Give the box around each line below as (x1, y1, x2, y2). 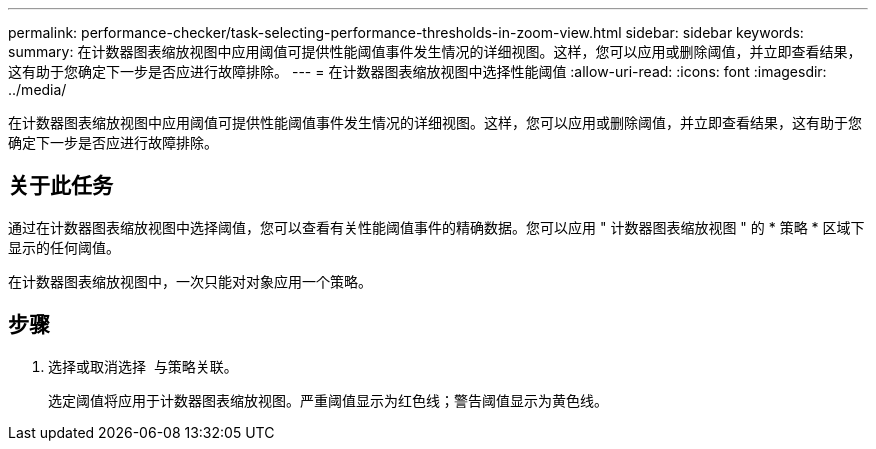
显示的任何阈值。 (8, 238, 120, 256)
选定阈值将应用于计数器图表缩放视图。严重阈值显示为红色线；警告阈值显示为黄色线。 (48, 391, 608, 409)
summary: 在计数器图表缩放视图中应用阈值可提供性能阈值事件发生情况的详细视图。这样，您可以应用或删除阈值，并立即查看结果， (8, 43, 862, 60)
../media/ (8, 81, 67, 98)
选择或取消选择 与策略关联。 (48, 357, 238, 375)
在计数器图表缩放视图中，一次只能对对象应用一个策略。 (8, 272, 372, 290)
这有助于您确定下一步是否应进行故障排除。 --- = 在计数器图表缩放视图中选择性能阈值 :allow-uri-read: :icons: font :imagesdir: (8, 63, 827, 80)
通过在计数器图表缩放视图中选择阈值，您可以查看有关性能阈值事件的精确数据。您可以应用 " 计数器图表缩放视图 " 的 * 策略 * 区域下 (8, 218, 865, 236)
